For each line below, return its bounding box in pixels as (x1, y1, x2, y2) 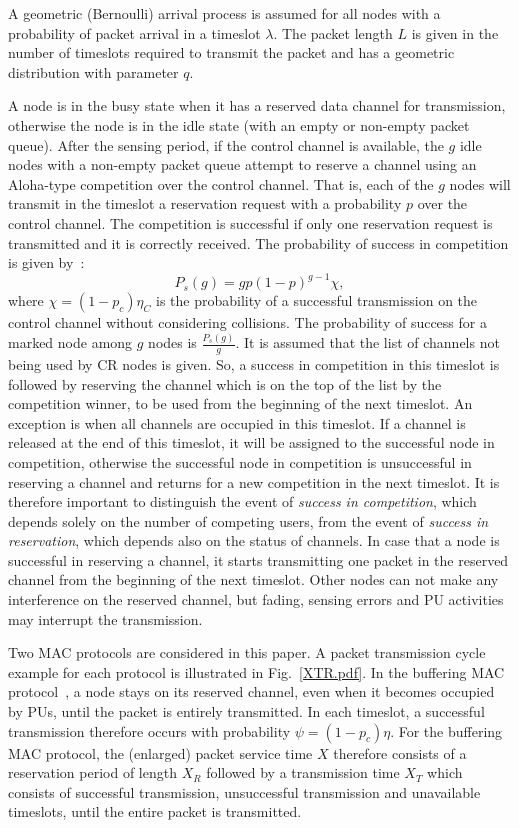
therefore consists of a (333, 742, 467, 763)
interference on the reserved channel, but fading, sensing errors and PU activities (8, 589, 504, 610)
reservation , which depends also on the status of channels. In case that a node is (8, 530, 500, 551)
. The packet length (273, 22, 393, 43)
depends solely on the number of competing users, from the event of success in (8, 510, 489, 531)
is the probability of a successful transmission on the (156, 290, 478, 311)
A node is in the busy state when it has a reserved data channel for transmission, (8, 95, 506, 116)
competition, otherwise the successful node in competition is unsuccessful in (8, 451, 472, 472)
